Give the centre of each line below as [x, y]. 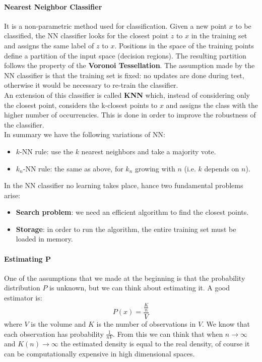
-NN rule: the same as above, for [73, 168]
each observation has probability [54, 334]
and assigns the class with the [212, 105]
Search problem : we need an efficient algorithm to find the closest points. [132, 212]
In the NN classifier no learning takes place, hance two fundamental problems [124, 185]
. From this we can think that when [168, 334]
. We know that [226, 324]
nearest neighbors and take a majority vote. [149, 151]
